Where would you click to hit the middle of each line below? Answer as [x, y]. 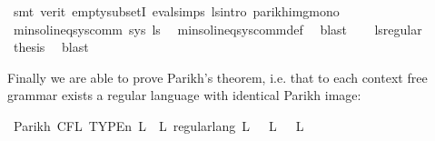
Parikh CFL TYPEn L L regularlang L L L [158, 125]
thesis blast [51, 47]
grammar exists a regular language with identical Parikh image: [184, 95]
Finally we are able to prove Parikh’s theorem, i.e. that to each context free [217, 77]
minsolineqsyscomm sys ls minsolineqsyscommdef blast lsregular [217, 29]
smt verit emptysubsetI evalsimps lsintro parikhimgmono [176, 11]
